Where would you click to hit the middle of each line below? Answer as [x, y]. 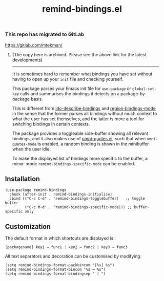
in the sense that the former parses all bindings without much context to [84, 113]
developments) [27, 60]
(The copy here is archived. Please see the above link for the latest [79, 54]
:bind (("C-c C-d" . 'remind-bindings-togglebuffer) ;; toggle [77, 199]
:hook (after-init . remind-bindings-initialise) [61, 195]
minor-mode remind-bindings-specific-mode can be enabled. [74, 163]
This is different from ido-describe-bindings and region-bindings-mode [84, 108]
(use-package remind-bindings [36, 190]
